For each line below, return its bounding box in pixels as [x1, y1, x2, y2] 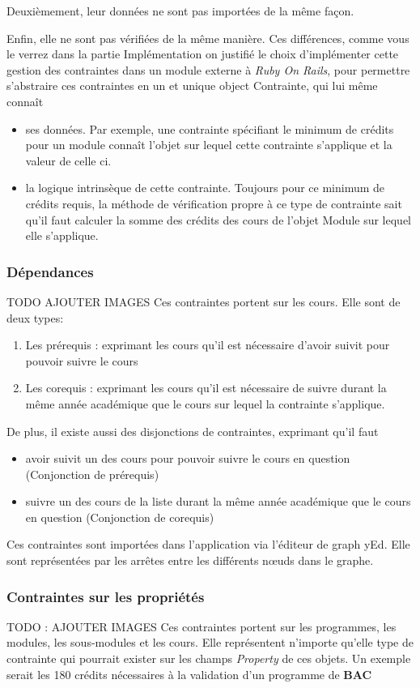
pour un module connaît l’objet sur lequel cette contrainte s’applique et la [25, 136, 392, 153]
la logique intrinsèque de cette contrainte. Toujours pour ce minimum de [25, 179, 385, 196]
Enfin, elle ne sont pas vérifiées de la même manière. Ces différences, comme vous [6, 29, 409, 46]
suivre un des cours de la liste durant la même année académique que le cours [25, 493, 411, 510]
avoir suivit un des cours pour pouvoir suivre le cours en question [25, 450, 350, 467]
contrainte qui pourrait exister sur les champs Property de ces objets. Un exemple [6, 650, 411, 667]
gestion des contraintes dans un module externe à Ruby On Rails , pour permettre [6, 61, 410, 78]
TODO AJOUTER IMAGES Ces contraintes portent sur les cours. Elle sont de [6, 293, 401, 310]
